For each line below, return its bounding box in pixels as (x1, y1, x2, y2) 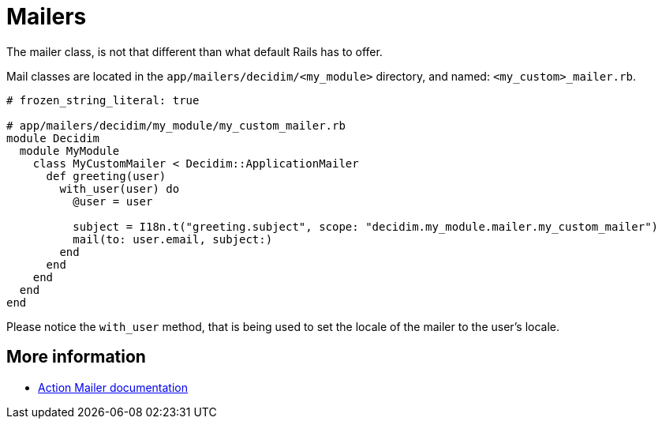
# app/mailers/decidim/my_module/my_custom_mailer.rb (6, 118, 346, 132)
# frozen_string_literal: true (6, 93, 200, 107)
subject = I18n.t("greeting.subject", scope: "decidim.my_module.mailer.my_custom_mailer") (73, 220, 659, 233)
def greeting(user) (46, 169, 166, 182)
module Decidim (6, 131, 100, 145)
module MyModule (19, 144, 120, 157)
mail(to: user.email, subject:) (73, 232, 273, 246)
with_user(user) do (59, 182, 180, 195)
